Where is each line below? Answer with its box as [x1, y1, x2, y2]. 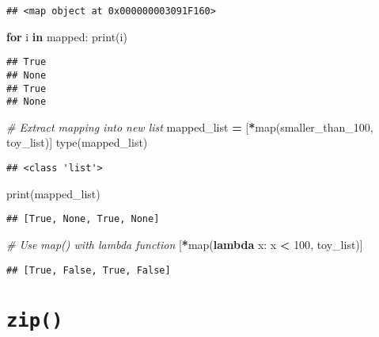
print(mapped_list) [6, 185, 100, 201]
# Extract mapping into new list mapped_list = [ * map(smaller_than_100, [6, 118, 373, 135]
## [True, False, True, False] [6, 264, 171, 276]
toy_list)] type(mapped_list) [6, 134, 148, 151]
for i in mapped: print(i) [6, 28, 127, 44]
